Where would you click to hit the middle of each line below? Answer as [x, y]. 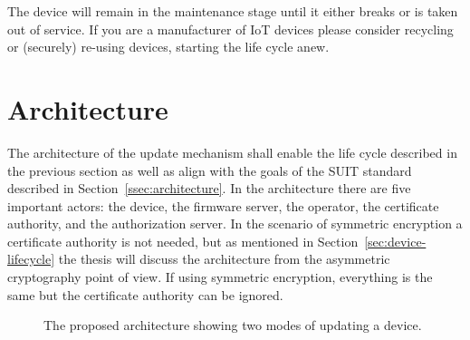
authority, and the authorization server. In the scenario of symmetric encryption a [235, 223]
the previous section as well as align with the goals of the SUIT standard [210, 170]
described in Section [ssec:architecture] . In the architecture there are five [209, 188]
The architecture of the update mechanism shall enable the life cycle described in [232, 152]
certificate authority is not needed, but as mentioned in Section [183, 241]
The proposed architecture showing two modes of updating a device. [233, 325]
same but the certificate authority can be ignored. [145, 294]
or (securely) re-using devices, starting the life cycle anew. [168, 47]
